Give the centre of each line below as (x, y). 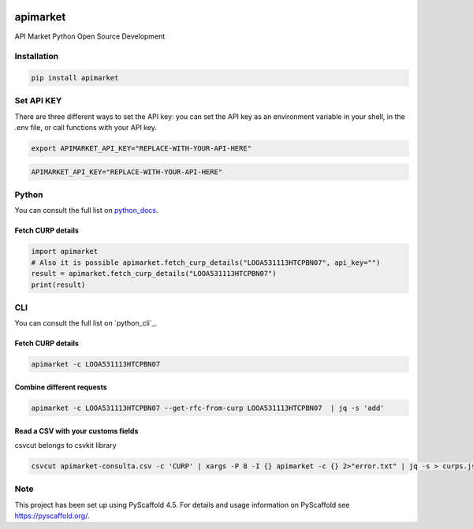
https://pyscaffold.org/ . (52, 516)
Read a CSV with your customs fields (76, 430)
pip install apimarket (75, 78)
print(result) (58, 285)
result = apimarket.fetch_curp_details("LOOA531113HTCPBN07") (154, 274)
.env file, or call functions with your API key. (86, 128)
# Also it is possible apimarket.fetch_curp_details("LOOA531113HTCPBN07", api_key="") (206, 263)
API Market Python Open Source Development (90, 36)
